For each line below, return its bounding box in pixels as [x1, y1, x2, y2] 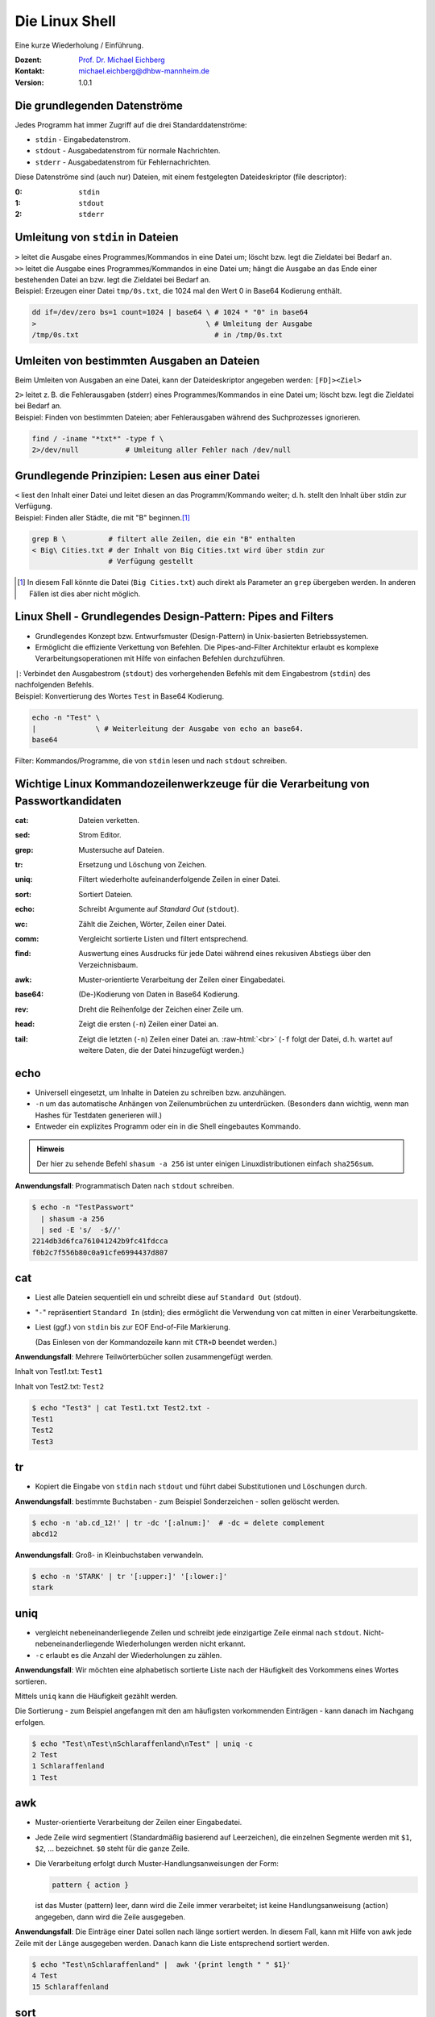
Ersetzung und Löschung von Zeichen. [78, 859, 207, 869]
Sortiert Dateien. [78, 889, 133, 899]
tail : [14, 1034, 28, 1044]
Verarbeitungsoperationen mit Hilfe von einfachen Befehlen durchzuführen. [35, 654, 285, 663]
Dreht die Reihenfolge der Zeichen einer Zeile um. [78, 1004, 244, 1014]
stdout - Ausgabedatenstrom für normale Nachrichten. [35, 146, 221, 156]
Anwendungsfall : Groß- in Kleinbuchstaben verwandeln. [14, 1550, 205, 1560]
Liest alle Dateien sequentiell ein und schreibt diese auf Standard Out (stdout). [35, 1292, 302, 1302]
